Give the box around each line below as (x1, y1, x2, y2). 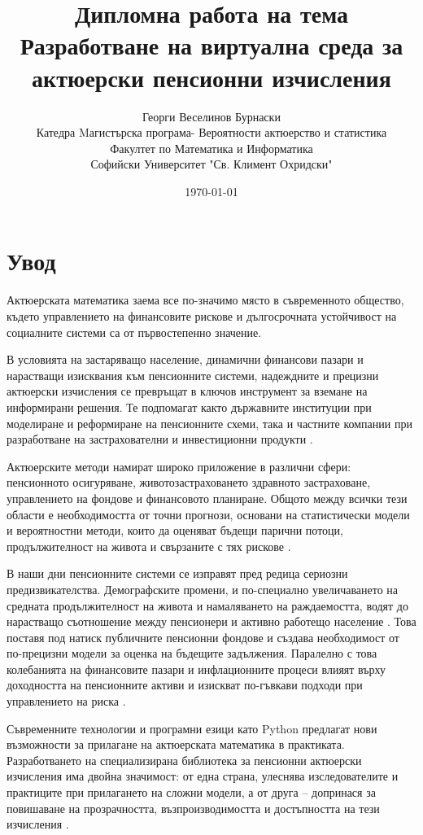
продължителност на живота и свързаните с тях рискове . (7, 537, 291, 554)
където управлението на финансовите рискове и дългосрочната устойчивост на (7, 308, 397, 324)
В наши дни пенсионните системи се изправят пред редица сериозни (7, 565, 348, 582)
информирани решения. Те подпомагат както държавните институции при (7, 398, 372, 415)
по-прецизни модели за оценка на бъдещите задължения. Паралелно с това (7, 645, 377, 662)
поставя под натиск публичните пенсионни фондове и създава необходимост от (7, 628, 399, 645)
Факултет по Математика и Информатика (110, 139, 313, 156)
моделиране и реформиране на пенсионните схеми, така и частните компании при (7, 414, 412, 431)
